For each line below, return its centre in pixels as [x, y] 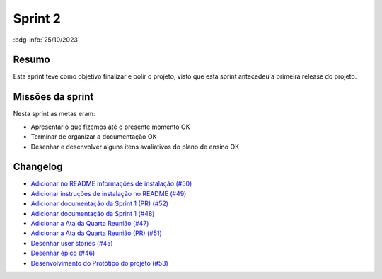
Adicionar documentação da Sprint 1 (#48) [93, 213]
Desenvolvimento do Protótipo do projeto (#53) [100, 263]
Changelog [38, 167]
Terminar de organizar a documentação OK [94, 137]
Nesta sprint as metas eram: [54, 114]
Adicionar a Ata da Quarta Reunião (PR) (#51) [96, 233]
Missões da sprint [53, 97]
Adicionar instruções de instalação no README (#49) [109, 193]
